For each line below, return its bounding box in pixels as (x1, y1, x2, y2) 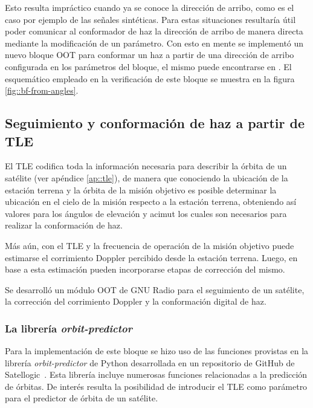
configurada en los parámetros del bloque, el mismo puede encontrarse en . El (5, 60, 292, 73)
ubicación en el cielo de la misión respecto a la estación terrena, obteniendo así (5, 195, 297, 208)
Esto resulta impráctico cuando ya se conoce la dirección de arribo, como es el (5, 1, 294, 13)
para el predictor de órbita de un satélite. (5, 392, 158, 404)
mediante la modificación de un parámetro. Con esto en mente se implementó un (5, 36, 304, 49)
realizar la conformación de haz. (5, 219, 123, 232)
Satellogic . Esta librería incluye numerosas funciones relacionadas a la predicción (5, 368, 308, 381)
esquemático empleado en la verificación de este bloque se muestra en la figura (5, 72, 295, 85)
